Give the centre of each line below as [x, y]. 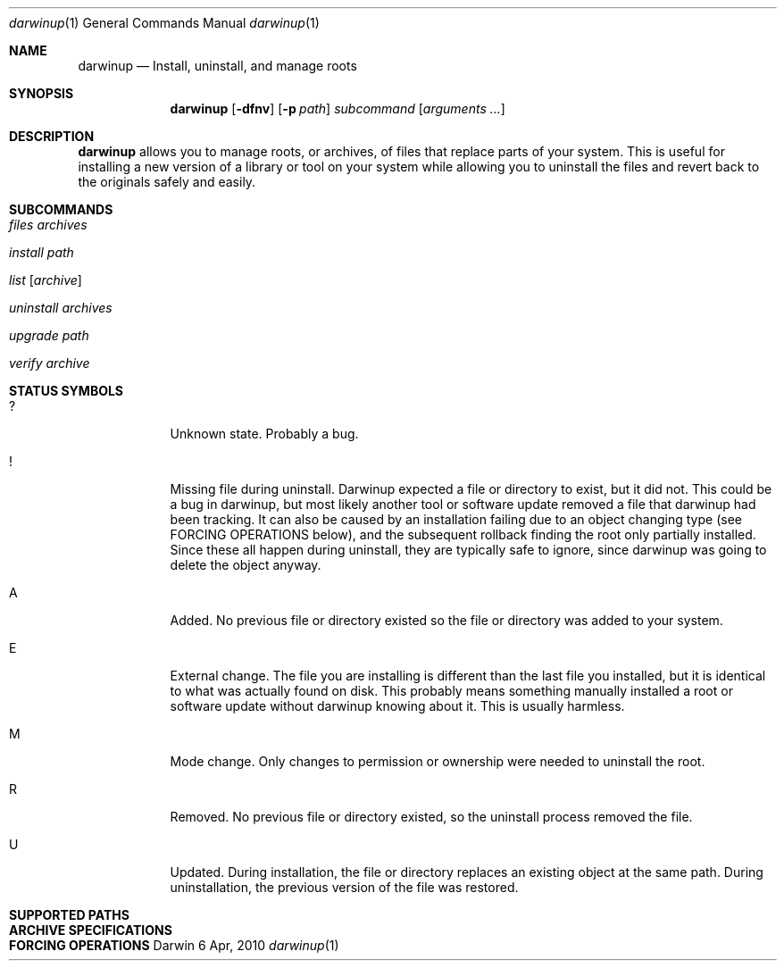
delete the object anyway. [246, 565]
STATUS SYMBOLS [67, 391]
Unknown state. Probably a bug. [264, 434]
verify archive [50, 363]
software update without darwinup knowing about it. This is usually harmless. [397, 706]
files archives [48, 225]
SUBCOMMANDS [61, 209]
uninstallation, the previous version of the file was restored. [344, 887]
